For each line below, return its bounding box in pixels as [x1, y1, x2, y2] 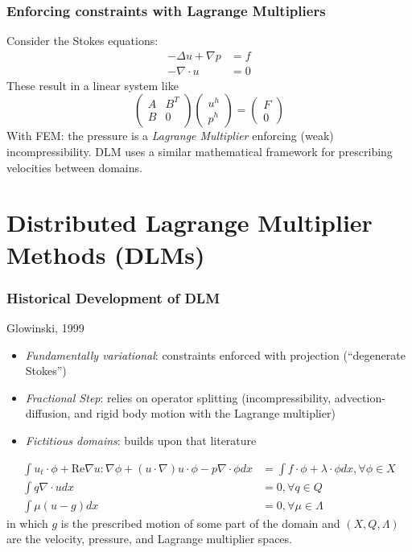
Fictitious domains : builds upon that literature [25, 432, 257, 448]
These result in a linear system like [6, 76, 179, 93]
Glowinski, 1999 [6, 319, 84, 336]
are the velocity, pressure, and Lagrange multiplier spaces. [6, 530, 292, 547]
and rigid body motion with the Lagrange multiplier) [74, 405, 336, 422]
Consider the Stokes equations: [6, 32, 159, 49]
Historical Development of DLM [6, 287, 220, 307]
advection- [334, 389, 385, 406]
